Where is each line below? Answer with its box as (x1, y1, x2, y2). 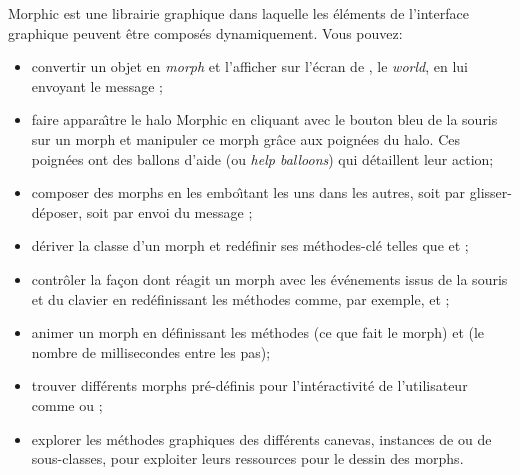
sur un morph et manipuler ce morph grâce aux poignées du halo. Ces (31, 128, 460, 149)
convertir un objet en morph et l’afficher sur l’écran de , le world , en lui (31, 56, 469, 77)
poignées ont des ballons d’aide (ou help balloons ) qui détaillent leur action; (31, 148, 494, 169)
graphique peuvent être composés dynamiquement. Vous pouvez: (8, 22, 403, 43)
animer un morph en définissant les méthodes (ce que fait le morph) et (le (31, 322, 485, 343)
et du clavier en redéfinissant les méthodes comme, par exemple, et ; (31, 288, 450, 309)
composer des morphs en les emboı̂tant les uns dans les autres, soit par (31, 182, 466, 203)
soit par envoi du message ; (86, 201, 253, 222)
